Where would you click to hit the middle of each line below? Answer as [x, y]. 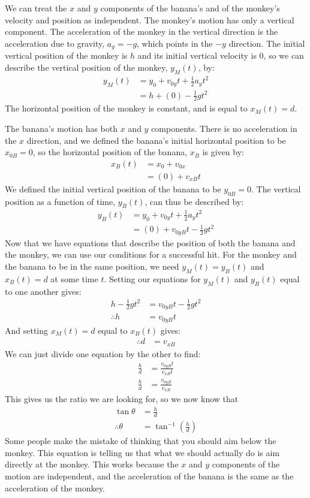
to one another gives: [43, 291]
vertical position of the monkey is [66, 55]
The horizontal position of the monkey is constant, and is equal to [126, 108]
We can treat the [36, 8]
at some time [74, 278]
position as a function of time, [60, 201]
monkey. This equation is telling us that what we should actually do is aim [142, 452]
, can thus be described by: [194, 201]
